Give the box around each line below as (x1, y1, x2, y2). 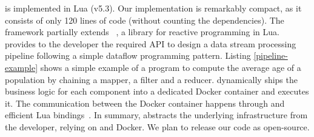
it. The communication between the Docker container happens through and (5, 96, 285, 109)
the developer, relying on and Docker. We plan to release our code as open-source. (5, 120, 310, 133)
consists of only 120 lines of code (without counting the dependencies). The (5, 13, 284, 26)
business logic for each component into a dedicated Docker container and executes (5, 85, 309, 98)
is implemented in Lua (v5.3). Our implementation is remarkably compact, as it (5, 2, 302, 14)
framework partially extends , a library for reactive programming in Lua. (5, 25, 279, 38)
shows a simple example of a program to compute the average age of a (40, 61, 301, 73)
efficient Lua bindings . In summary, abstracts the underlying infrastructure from (5, 109, 308, 121)
